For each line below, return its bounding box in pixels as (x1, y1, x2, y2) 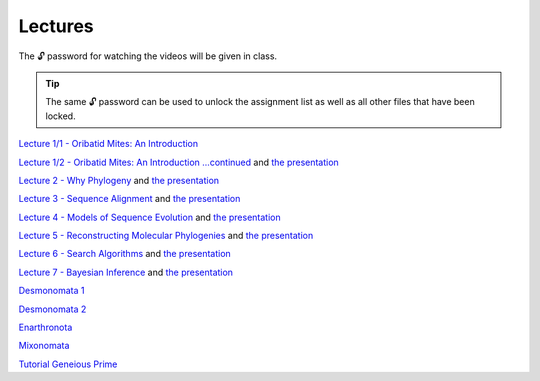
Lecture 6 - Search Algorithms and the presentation (18, 248, 232, 260)
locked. (45, 110, 76, 122)
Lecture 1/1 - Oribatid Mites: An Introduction (18, 138, 199, 150)
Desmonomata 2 (18, 303, 87, 315)
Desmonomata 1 (18, 285, 85, 297)
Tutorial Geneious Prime (18, 358, 118, 370)
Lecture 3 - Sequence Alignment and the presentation (18, 193, 241, 205)
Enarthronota (18, 321, 73, 334)
